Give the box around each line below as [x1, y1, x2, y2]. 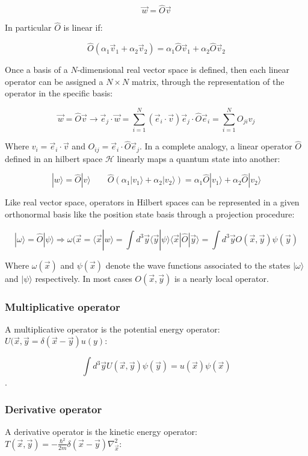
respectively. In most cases [35, 272, 132, 284]
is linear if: [63, 21, 103, 34]
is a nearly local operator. [174, 272, 269, 284]
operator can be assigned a [5, 75, 103, 87]
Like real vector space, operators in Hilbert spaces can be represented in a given [5, 196, 300, 208]
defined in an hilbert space [5, 152, 103, 164]
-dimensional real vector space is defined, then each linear [77, 63, 289, 76]
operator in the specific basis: [5, 87, 113, 99]
